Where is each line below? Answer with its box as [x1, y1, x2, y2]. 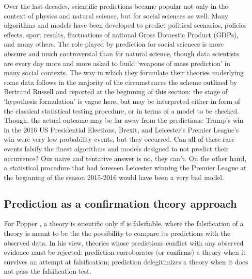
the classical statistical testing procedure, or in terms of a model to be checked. [4, 105, 239, 115]
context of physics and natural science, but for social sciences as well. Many [4, 10, 228, 20]
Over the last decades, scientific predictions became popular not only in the [4, 1, 228, 11]
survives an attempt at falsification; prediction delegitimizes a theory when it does [4, 256, 248, 266]
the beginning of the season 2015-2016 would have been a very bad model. [4, 172, 224, 182]
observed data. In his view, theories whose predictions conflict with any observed [4, 237, 244, 247]
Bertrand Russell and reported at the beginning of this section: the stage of [4, 86, 228, 97]
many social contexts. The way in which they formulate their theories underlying [4, 67, 244, 78]
